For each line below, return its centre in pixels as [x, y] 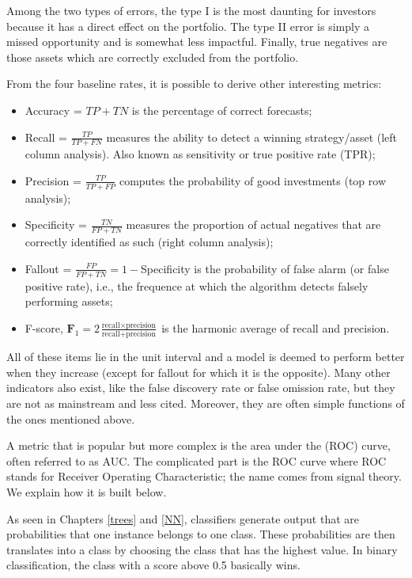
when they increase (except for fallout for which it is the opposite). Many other [198, 372]
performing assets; [69, 301]
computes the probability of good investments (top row [253, 180]
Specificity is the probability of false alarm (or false [265, 268]
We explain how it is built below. [87, 491]
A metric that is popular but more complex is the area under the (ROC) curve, [198, 445]
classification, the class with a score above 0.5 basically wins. [153, 565]
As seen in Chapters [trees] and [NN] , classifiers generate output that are [183, 518]
